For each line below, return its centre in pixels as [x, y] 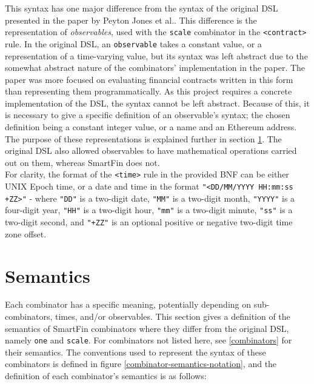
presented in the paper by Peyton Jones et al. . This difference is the [131, 20]
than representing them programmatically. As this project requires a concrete [149, 91]
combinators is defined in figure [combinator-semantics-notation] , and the [141, 364]
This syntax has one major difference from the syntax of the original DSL [142, 8]
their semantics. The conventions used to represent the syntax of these [135, 352]
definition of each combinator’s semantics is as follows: [106, 376]
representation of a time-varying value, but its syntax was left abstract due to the [156, 55]
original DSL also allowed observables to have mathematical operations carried [151, 151]
